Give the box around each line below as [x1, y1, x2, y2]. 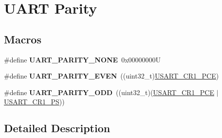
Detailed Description [4, 120, 111, 136]
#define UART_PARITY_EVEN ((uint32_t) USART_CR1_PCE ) [4, 71, 219, 81]
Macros [4, 31, 41, 46]
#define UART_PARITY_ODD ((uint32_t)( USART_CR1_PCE [4, 87, 214, 97]
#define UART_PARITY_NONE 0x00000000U [4, 54, 161, 64]
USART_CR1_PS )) [4, 97, 65, 107]
